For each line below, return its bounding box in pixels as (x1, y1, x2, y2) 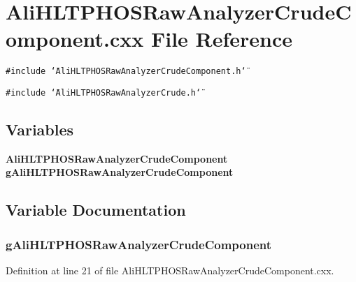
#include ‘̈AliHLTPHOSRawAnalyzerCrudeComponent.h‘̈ (6, 66, 246, 77)
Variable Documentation (6, 199, 186, 221)
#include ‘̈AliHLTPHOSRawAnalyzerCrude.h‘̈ (6, 87, 201, 98)
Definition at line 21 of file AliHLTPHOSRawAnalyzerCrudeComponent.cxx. (6, 263, 334, 278)
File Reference (150, 24, 293, 53)
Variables (6, 119, 74, 140)
